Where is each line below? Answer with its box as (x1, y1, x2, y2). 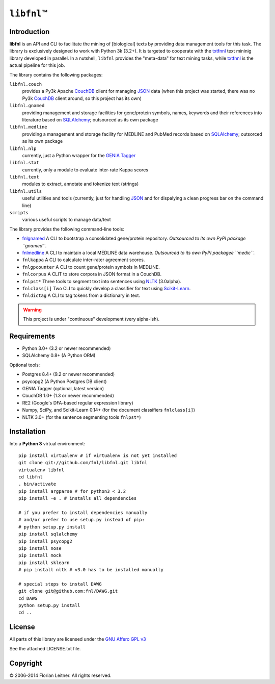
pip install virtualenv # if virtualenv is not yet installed (18, 452, 177, 459)
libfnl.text (9, 174, 39, 180)
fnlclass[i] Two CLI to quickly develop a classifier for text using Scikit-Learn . (22, 285, 191, 291)
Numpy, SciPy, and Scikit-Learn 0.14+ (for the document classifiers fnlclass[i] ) (22, 407, 196, 413)
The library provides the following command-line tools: (9, 226, 125, 232)
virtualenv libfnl (18, 467, 65, 473)
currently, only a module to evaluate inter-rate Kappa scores (22, 166, 149, 173)
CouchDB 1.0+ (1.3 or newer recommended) (22, 393, 115, 399)
